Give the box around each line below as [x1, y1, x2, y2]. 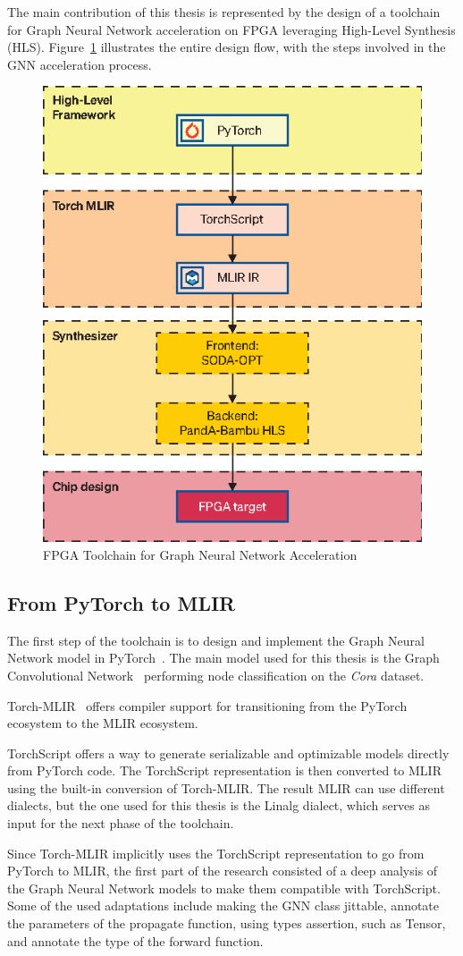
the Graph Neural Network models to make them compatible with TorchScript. [7, 878, 441, 897]
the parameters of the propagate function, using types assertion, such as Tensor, [7, 914, 446, 933]
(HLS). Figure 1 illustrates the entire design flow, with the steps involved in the [7, 38, 446, 56]
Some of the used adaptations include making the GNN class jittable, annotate [7, 896, 440, 915]
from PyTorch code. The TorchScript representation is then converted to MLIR [7, 761, 442, 780]
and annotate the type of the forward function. [7, 931, 264, 950]
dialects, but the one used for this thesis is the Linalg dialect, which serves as [7, 796, 431, 815]
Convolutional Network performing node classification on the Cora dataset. [7, 665, 425, 684]
